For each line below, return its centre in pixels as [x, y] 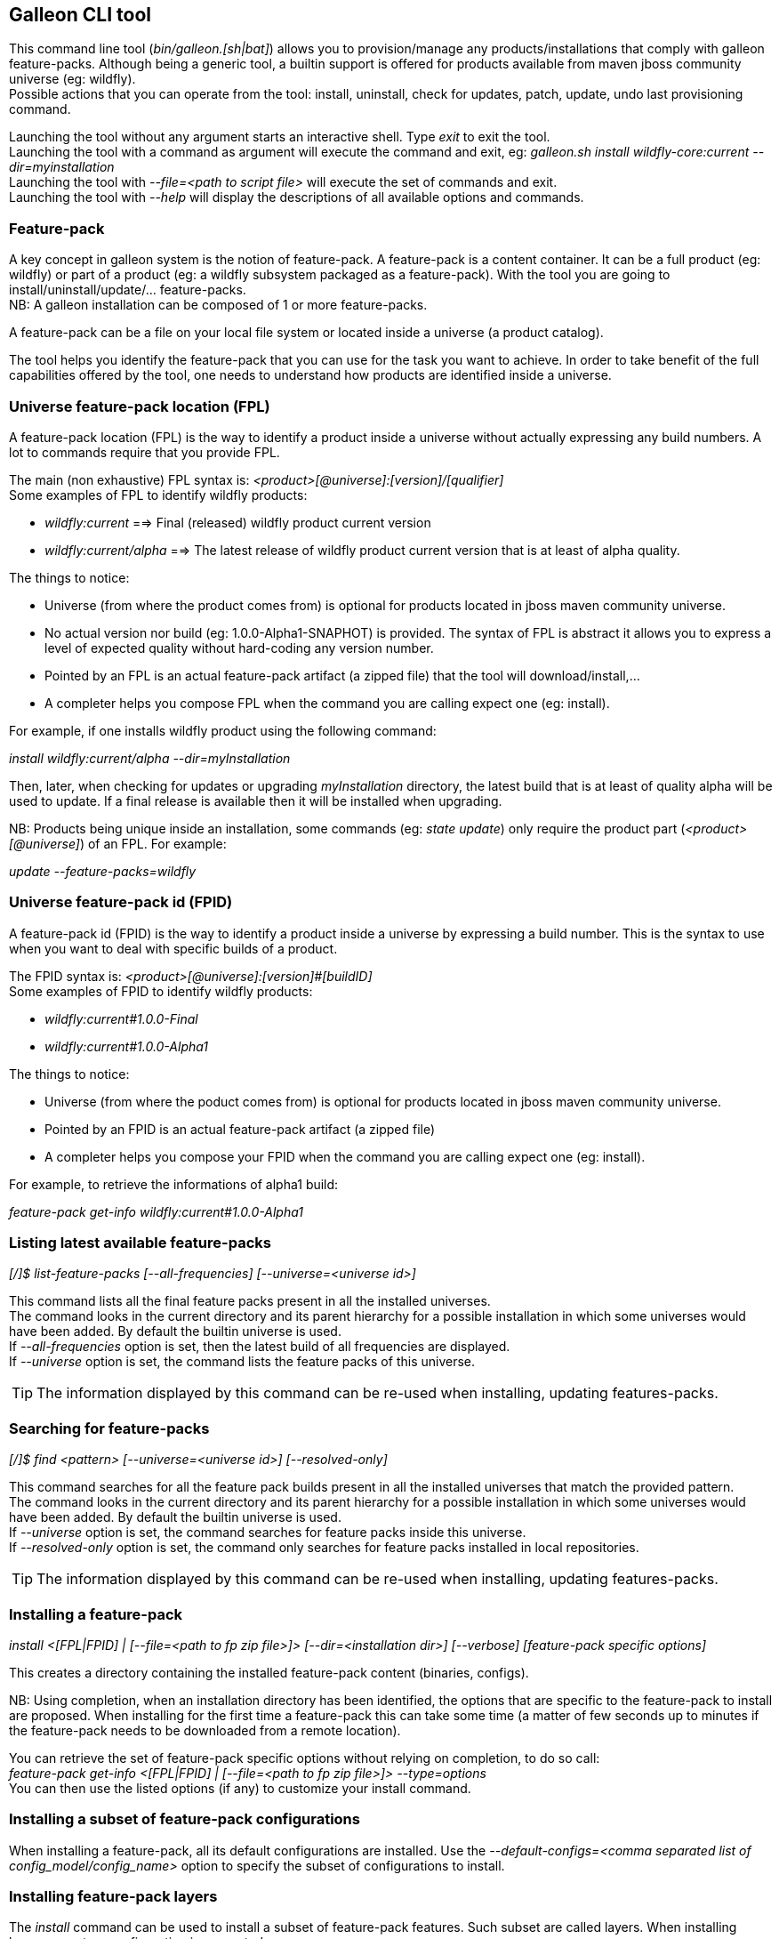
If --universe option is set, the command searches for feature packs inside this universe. [268, 1533]
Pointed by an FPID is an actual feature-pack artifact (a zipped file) [240, 1129]
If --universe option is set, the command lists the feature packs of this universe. [242, 1362]
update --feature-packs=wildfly [103, 871]
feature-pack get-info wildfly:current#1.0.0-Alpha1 [156, 1211]
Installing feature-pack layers [113, 1897]
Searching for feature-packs [109, 1428]
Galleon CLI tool [80, 15]
